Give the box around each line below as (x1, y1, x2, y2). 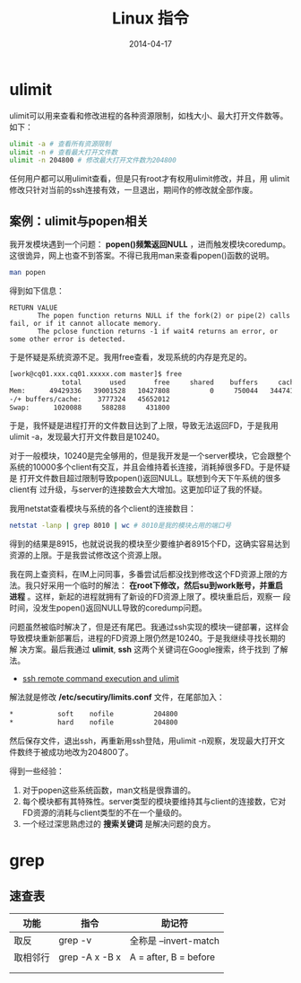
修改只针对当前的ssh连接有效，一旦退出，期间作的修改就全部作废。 (9, 185, 258, 196)
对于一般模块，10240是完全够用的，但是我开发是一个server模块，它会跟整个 (9, 451, 291, 461)
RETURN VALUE (9, 303, 58, 312)
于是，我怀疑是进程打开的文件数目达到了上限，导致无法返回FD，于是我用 (9, 420, 279, 431)
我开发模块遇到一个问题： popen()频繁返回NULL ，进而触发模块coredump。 (9, 239, 291, 250)
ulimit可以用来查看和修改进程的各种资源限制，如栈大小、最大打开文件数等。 (9, 110, 288, 121)
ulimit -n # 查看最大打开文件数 (9, 147, 118, 157)
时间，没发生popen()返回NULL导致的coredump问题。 (9, 602, 208, 613)
